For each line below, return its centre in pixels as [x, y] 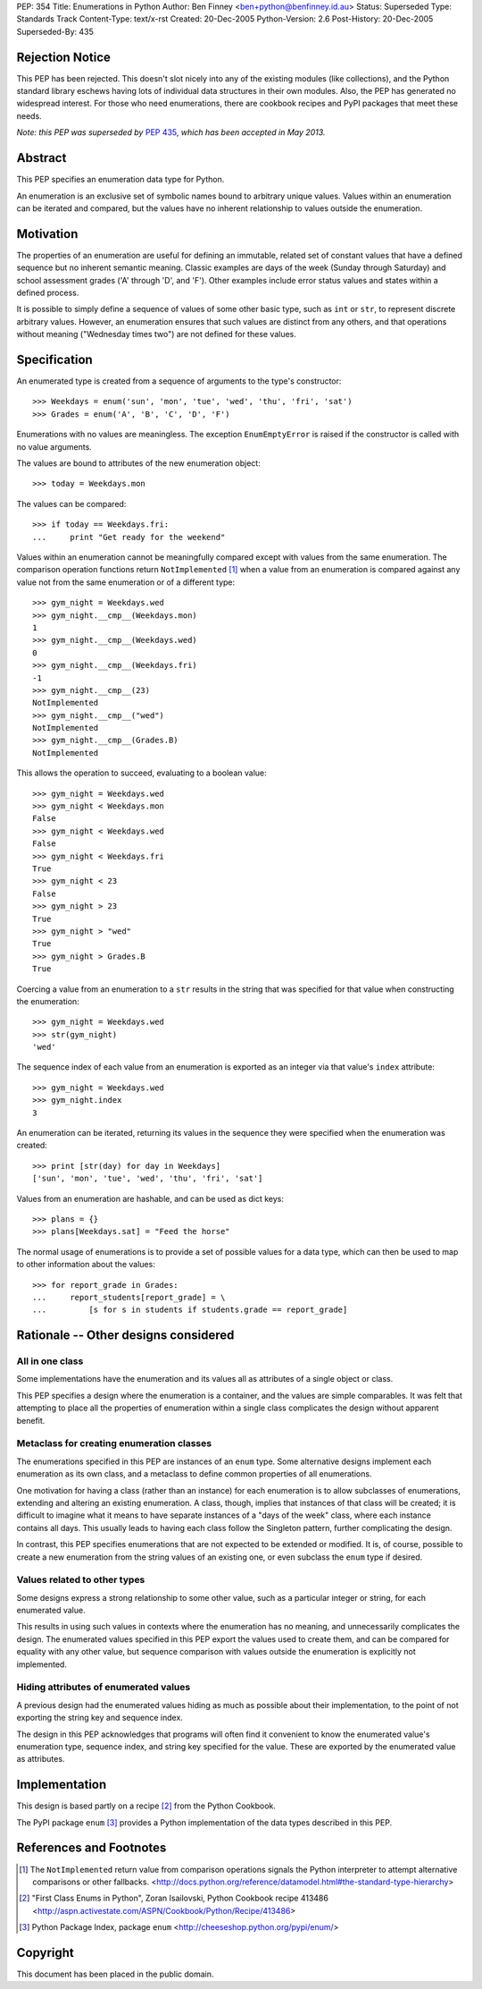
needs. [29, 115]
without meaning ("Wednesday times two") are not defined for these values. [156, 334]
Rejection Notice [64, 57]
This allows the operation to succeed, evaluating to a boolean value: [141, 773]
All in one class [50, 1361]
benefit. [31, 1420]
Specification [54, 360]
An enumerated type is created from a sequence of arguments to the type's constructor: [179, 381]
